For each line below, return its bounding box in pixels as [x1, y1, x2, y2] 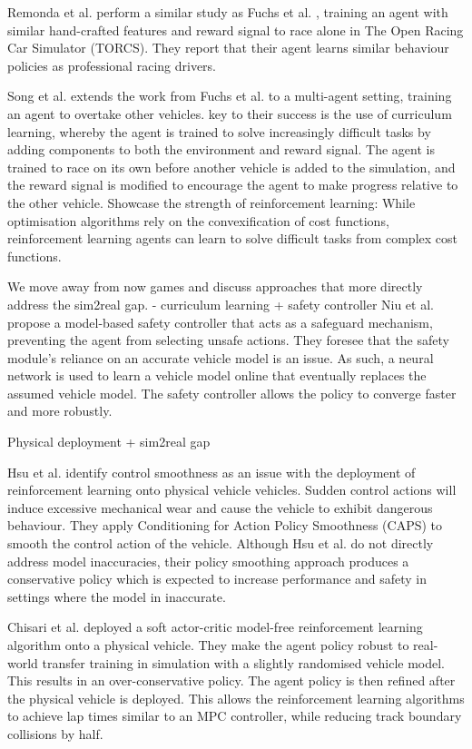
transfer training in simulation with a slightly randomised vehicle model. [42, 653, 445, 672]
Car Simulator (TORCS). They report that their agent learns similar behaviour [7, 38, 449, 57]
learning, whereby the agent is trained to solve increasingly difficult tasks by [7, 122, 431, 141]
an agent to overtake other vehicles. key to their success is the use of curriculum [7, 103, 452, 123]
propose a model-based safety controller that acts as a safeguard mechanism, [7, 312, 433, 331]
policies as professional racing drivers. [7, 55, 216, 74]
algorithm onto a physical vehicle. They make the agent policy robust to [7, 636, 409, 654]
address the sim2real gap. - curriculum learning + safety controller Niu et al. [7, 294, 434, 313]
